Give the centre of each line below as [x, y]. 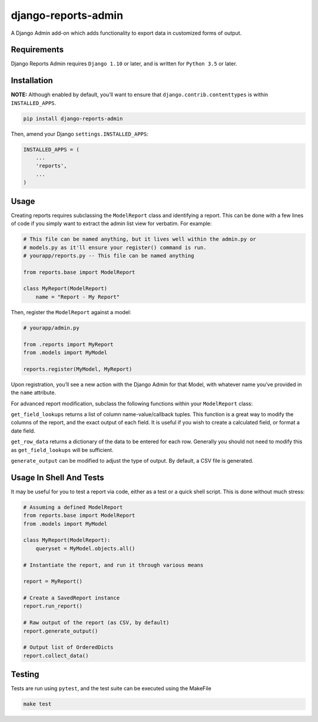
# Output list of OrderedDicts [69, 647]
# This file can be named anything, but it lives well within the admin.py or [140, 239]
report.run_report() [53, 606]
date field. [23, 431]
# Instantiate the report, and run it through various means [113, 565]
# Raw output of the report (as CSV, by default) [96, 623]
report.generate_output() [61, 631]
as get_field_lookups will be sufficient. [62, 450]
